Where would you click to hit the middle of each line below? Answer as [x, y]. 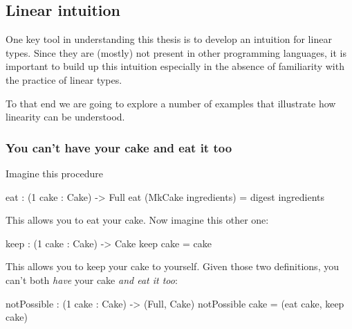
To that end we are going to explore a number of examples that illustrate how [171, 103]
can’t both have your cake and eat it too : [92, 279]
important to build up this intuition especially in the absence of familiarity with [175, 66]
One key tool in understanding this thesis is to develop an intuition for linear [169, 39]
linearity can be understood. [65, 117]
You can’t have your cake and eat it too [119, 147]
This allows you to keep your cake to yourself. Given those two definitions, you [172, 266]
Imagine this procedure [54, 173]
